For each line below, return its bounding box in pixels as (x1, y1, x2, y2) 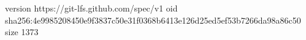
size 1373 (5, 25, 39, 38)
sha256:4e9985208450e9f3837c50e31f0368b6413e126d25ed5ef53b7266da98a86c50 (5, 13, 301, 26)
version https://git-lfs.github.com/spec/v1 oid (5, 2, 178, 14)
